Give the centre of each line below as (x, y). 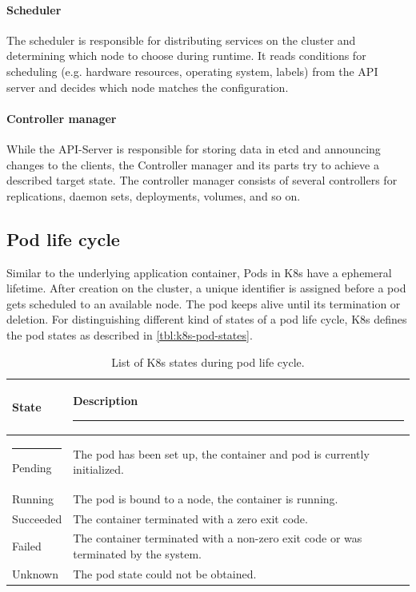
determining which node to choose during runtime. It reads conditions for (186, 56)
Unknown (35, 573)
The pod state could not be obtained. (165, 573)
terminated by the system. (138, 554)
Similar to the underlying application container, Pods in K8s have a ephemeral (199, 272)
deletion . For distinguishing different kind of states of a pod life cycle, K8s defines (207, 319)
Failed (27, 546)
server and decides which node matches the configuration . (148, 87)
